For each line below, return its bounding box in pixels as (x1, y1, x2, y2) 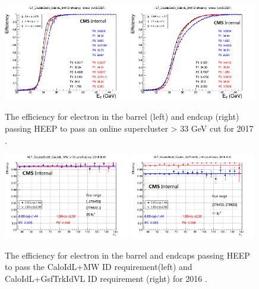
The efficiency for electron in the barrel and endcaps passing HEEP (5, 248, 250, 261)
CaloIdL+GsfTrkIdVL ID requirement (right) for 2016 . (5, 272, 207, 284)
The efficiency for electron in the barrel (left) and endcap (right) (5, 110, 239, 123)
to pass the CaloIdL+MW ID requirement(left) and (5, 260, 192, 273)
